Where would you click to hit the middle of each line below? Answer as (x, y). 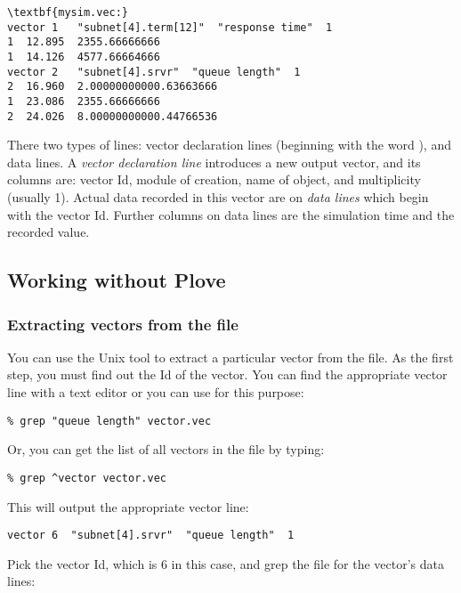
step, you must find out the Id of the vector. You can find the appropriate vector (227, 374)
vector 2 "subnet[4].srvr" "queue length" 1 (154, 72)
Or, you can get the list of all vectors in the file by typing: (166, 449)
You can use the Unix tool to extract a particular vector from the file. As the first (230, 357)
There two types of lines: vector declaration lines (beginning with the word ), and (229, 145)
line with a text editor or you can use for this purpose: (156, 392)
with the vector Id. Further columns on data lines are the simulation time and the (231, 214)
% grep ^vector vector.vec (87, 478)
